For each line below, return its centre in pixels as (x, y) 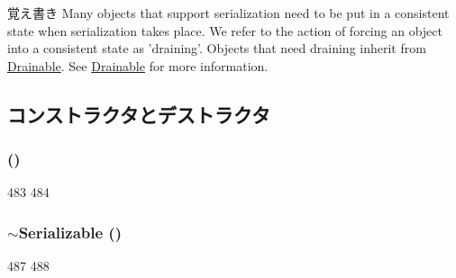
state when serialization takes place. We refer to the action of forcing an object (225, 30)
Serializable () (70, 232)
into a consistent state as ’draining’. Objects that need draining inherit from (217, 48)
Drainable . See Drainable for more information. (138, 65)
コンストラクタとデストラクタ (139, 114)
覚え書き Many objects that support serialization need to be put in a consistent (228, 13)
